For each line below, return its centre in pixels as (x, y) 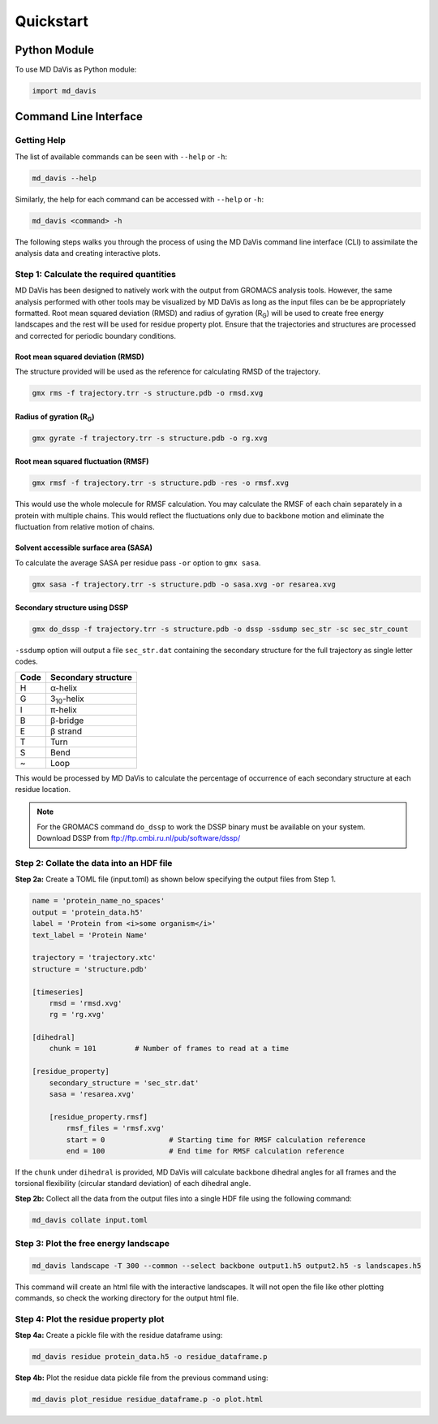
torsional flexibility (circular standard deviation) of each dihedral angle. (133, 1184)
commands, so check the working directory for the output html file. (127, 1298)
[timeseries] (58, 992)
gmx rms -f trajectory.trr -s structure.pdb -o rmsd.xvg (148, 393)
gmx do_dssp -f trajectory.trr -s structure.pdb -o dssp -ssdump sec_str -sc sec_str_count (220, 629)
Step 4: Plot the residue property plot (90, 1319)
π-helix (63, 709)
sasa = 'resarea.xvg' (92, 1094)
